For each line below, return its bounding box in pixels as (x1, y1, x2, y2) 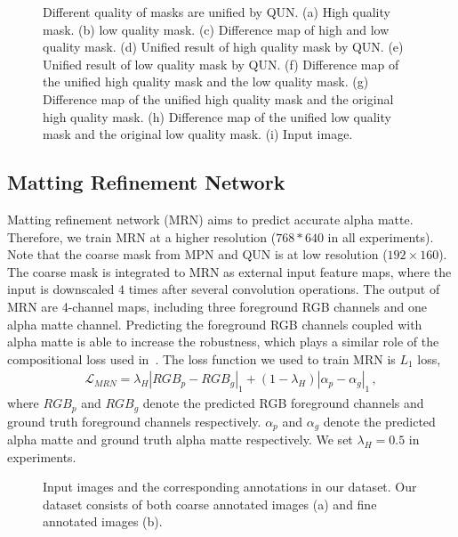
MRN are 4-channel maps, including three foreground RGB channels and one (7, 297, 427, 315)
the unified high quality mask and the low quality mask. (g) (43, 72, 369, 91)
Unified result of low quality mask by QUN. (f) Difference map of (43, 54, 399, 73)
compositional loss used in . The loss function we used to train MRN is (7, 349, 396, 368)
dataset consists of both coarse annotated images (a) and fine (43, 494, 377, 513)
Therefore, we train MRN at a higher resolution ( (7, 227, 277, 246)
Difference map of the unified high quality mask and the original (43, 89, 394, 108)
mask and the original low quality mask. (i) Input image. (43, 125, 353, 143)
